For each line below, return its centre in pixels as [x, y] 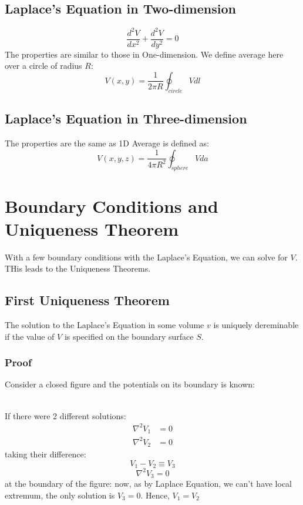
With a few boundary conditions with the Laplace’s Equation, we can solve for [146, 257]
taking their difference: [46, 454]
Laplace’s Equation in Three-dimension [126, 118]
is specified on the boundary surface [129, 336]
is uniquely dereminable [256, 325]
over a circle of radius [43, 66]
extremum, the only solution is [60, 495]
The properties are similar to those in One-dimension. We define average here [144, 54]
